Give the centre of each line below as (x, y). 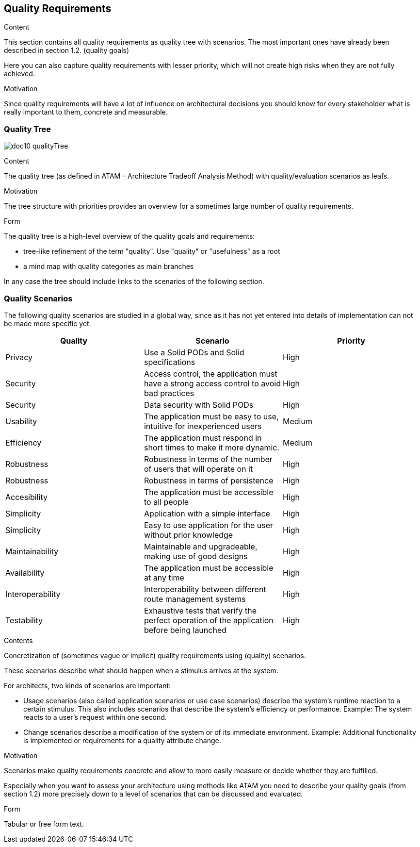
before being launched (185, 630)
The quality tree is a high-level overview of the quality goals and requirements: (129, 236)
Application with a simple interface (207, 513)
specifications (170, 362)
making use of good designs (196, 556)
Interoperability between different (205, 589)
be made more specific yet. (48, 323)
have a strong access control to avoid (212, 383)
